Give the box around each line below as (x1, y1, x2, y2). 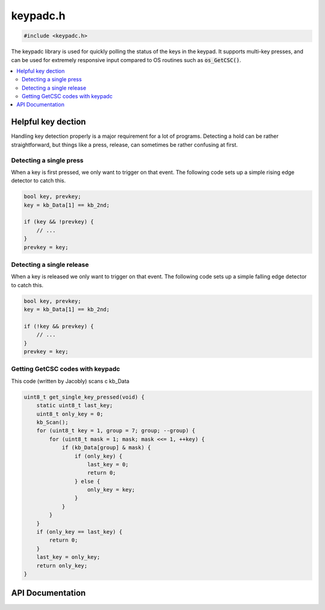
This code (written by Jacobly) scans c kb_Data (11, 377, 129, 385)
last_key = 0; (87, 461, 129, 468)
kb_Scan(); (36, 419, 69, 426)
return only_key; (36, 562, 88, 569)
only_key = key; (87, 487, 135, 493)
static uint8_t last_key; (36, 402, 113, 409)
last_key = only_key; (36, 554, 101, 561)
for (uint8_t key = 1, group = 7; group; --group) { (36, 428, 196, 434)
